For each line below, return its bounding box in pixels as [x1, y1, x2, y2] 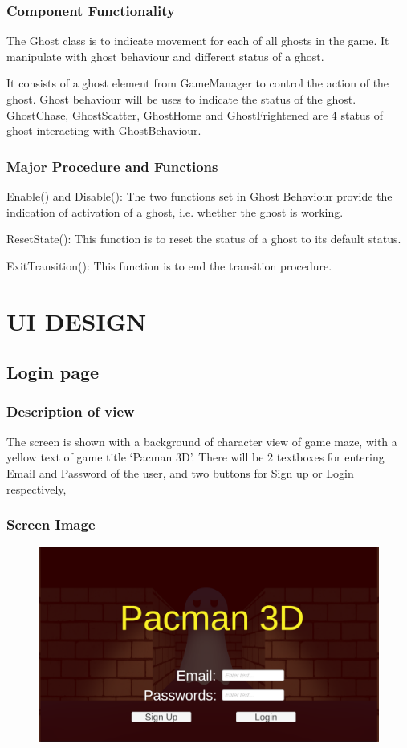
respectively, [6, 480, 67, 497]
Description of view [6, 401, 135, 421]
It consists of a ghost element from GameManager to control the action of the [6, 75, 389, 91]
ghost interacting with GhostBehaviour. [6, 122, 201, 139]
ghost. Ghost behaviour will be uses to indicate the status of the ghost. [6, 91, 356, 107]
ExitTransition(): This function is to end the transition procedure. [6, 257, 332, 274]
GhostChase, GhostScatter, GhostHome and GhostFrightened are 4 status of [6, 106, 384, 123]
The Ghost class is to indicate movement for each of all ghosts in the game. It [6, 32, 389, 49]
